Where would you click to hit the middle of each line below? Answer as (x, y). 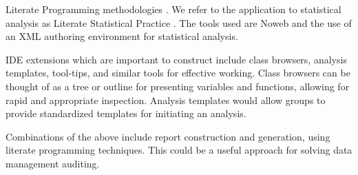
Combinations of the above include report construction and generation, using (168, 136)
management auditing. (53, 163)
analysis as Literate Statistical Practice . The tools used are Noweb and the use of (179, 22)
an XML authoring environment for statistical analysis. (122, 36)
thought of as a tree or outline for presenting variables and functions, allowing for (178, 86)
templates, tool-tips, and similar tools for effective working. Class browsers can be (178, 73)
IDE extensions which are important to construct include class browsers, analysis (176, 59)
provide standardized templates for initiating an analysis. (126, 113)
